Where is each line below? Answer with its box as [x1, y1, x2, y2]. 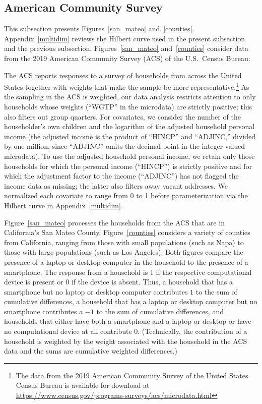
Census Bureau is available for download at [16, 380, 150, 390]
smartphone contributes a [4, 306, 83, 316]
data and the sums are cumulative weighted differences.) [4, 345, 178, 356]
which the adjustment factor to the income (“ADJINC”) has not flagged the [4, 170, 239, 181]
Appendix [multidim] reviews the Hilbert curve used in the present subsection [4, 33, 245, 43]
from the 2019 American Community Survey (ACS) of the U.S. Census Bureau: [4, 52, 250, 63]
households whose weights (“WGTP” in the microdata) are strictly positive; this [4, 101, 252, 112]
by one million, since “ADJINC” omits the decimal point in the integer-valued [4, 141, 245, 151]
